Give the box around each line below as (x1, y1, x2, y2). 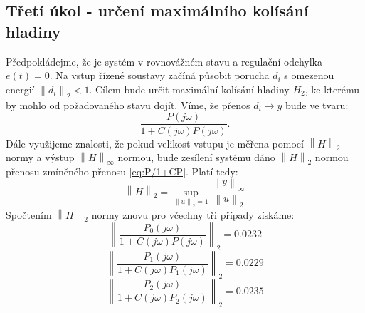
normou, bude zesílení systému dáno (117, 150, 275, 165)
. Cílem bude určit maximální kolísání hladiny (89, 81, 290, 96)
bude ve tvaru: (285, 97, 349, 112)
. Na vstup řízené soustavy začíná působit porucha (49, 68, 270, 83)
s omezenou (284, 68, 334, 83)
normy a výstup (6, 150, 75, 165)
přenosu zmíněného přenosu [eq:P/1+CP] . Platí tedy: (6, 163, 238, 178)
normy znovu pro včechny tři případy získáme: (91, 207, 295, 222)
